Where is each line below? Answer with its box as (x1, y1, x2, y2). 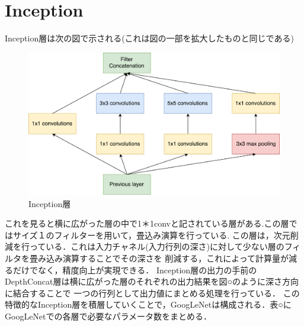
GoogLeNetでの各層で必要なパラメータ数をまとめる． (5, 310, 212, 322)
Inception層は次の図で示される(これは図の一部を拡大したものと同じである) (5, 32, 294, 44)
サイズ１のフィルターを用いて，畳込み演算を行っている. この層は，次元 (12, 228, 290, 241)
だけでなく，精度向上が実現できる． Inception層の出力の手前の (12, 263, 257, 276)
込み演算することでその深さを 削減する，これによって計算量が (46, 252, 289, 264)
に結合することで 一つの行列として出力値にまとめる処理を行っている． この (5, 286, 300, 299)
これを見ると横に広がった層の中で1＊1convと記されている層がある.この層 (5, 217, 289, 230)
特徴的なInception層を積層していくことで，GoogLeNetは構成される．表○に (5, 298, 292, 311)
